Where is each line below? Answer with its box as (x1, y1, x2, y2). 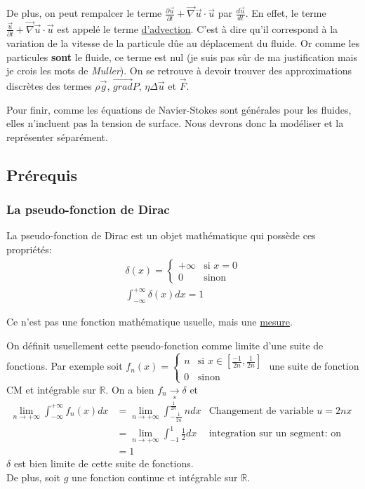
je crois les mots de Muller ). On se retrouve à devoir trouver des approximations (6, 63, 352, 78)
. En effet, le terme (245, 6, 326, 20)
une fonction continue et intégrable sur (71, 470, 238, 485)
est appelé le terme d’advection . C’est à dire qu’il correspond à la (57, 21, 338, 36)
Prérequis (6, 163, 77, 185)
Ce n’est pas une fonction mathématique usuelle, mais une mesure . (6, 314, 293, 328)
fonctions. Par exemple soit (6, 359, 123, 373)
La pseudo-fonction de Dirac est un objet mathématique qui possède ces (6, 228, 316, 243)
